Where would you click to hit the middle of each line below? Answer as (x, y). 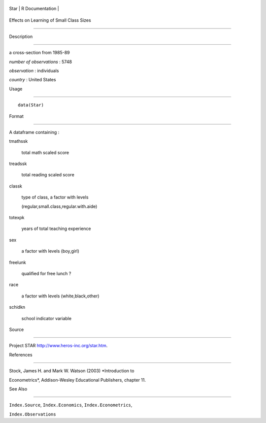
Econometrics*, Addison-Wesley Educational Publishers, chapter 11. (78, 380)
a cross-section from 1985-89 (39, 53)
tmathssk (18, 141)
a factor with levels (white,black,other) (60, 296)
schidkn (17, 307)
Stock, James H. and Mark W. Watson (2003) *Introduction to (72, 371)
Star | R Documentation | (34, 8)
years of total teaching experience (56, 228)
